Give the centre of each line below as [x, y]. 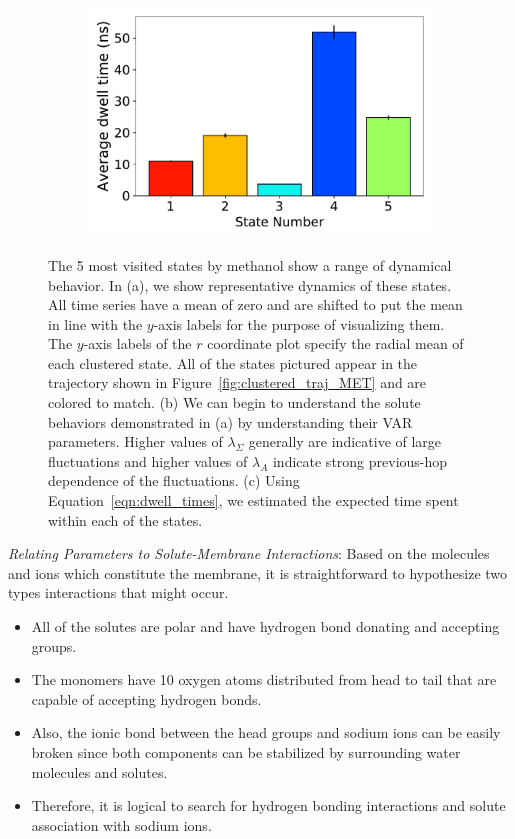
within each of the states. [125, 519]
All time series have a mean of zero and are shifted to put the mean [255, 304]
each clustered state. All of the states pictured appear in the [233, 362]
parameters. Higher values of [135, 441]
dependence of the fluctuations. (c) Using [174, 480]
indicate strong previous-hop [360, 460]
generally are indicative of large [345, 441]
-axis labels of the [137, 343]
